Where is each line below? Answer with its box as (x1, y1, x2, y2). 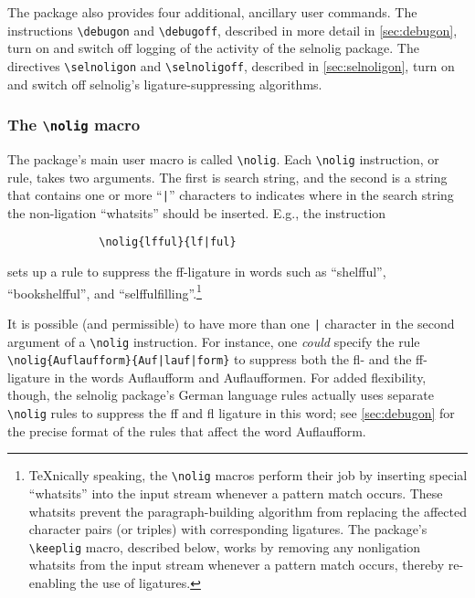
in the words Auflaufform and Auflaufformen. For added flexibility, (54, 367, 427, 386)
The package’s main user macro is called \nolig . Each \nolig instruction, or (7, 149, 439, 168)
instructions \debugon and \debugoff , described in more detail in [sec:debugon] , (7, 20, 458, 39)
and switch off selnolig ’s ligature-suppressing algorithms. (7, 74, 322, 93)
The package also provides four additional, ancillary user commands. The (7, 3, 417, 21)
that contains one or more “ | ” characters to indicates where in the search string (7, 185, 454, 205)
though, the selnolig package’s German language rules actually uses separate (7, 385, 434, 404)
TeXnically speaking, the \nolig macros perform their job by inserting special (28, 466, 468, 485)
